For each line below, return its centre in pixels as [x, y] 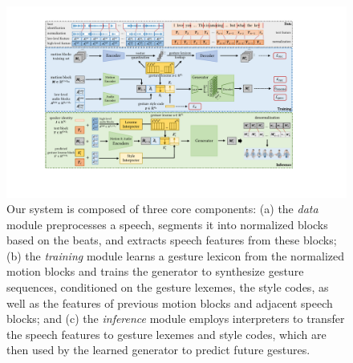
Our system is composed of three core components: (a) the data [162, 209]
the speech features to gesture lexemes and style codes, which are [166, 334]
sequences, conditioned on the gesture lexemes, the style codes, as [168, 287]
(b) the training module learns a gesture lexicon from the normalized [176, 255]
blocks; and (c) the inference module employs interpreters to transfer [176, 319]
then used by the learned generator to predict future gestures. [158, 350]
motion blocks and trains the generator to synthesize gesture [155, 271]
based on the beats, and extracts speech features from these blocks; [172, 240]
